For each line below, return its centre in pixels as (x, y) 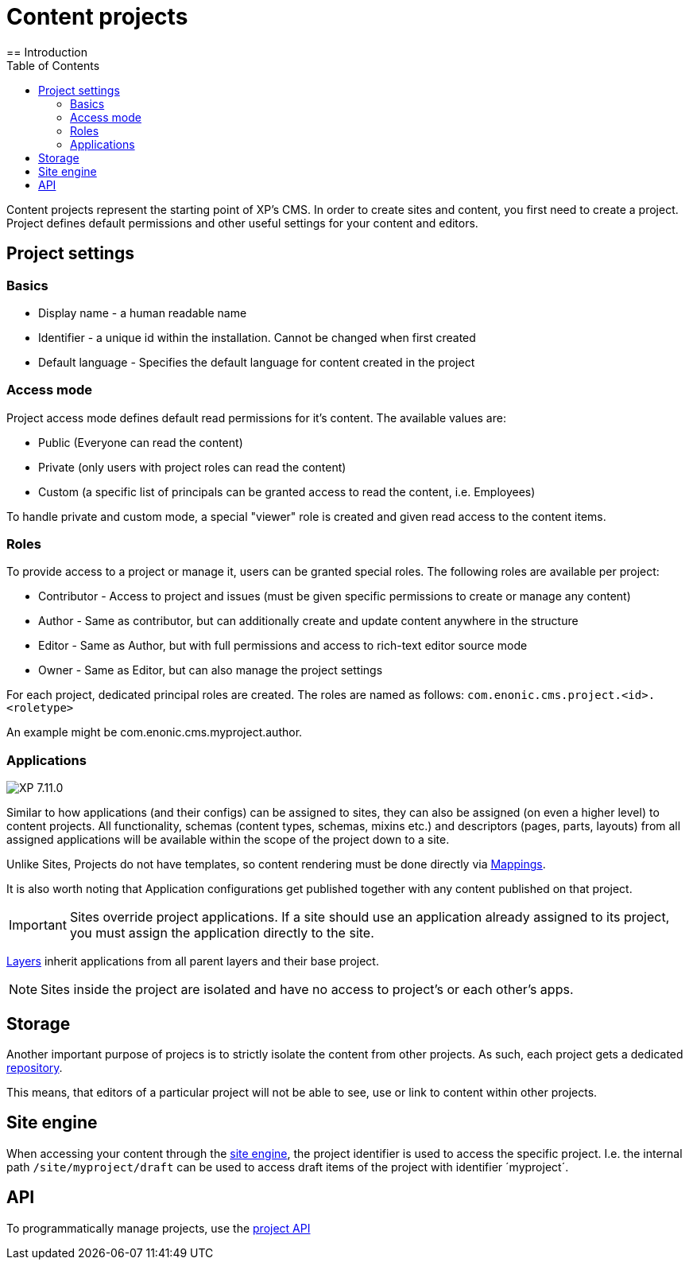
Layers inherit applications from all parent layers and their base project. (193, 961)
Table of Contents (53, 65)
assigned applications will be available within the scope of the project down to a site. (228, 840)
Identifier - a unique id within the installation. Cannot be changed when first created (257, 337)
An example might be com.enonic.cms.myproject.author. (155, 732)
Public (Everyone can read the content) (141, 442)
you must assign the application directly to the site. (222, 933)
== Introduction (47, 52)
